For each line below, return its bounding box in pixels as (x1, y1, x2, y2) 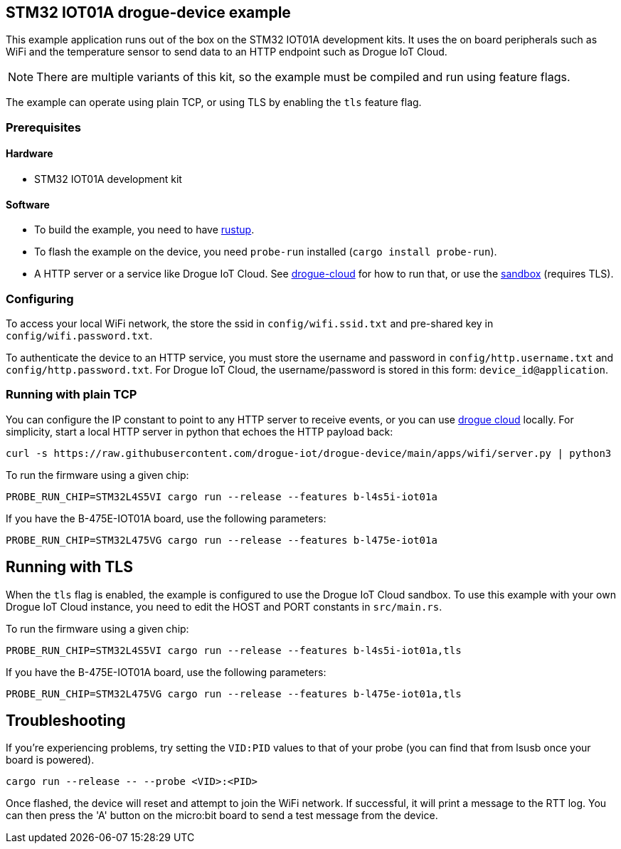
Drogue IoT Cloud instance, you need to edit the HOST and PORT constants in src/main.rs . (6, 600, 442, 613)
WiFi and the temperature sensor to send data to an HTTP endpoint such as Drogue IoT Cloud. (6, 46, 447, 58)
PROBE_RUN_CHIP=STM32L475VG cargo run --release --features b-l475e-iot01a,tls (6, 687, 462, 700)
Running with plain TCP (6, 387, 137, 402)
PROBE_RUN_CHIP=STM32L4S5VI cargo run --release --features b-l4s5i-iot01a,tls (6, 644, 462, 656)
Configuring (6, 291, 74, 306)
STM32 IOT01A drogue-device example (6, 4, 291, 21)
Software (6, 198, 50, 211)
